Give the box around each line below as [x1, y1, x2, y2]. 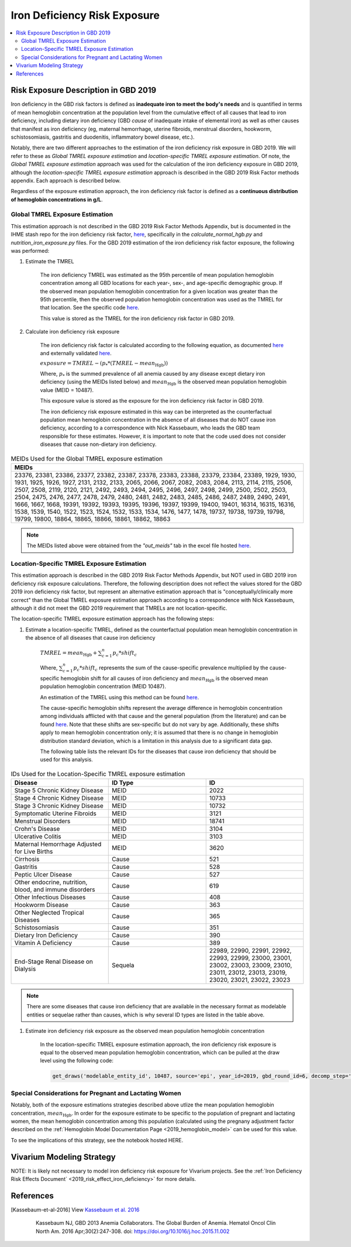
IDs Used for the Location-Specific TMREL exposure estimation [11, 770, 185, 778]
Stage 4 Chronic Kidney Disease [14, 794, 104, 802]
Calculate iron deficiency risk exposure [25, 328, 120, 335]
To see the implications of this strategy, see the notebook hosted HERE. [11, 1136, 184, 1143]
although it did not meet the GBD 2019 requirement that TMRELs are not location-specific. [11, 604, 228, 612]
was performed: [11, 248, 50, 255]
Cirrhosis [14, 855, 40, 863]
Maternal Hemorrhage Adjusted [14, 840, 102, 848]
